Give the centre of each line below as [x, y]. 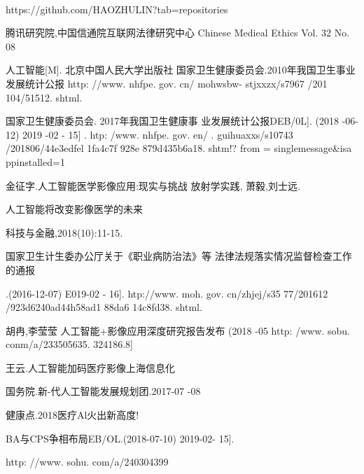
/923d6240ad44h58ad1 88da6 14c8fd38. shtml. [104, 307]
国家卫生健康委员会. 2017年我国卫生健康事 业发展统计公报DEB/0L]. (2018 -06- [182, 121]
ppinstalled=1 [35, 161]
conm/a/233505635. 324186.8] [69, 344]
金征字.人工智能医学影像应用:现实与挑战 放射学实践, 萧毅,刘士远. [153, 185]
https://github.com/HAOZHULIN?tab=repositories [117, 9]
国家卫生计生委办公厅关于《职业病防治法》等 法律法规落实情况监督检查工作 [179, 256]
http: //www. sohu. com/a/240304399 [87, 462]
